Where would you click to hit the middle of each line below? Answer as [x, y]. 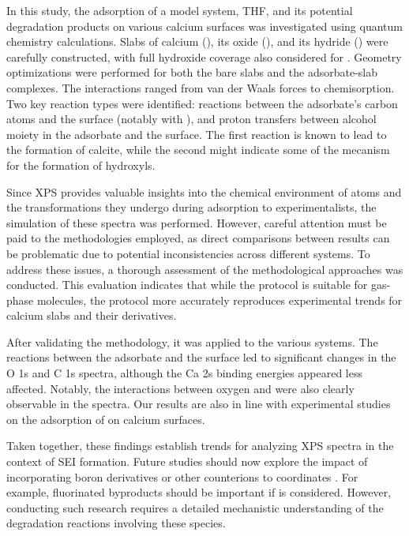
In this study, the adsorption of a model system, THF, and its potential [180, 10]
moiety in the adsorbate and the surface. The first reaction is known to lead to [197, 134]
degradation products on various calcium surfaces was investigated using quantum [204, 26]
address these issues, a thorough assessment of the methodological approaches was [205, 269]
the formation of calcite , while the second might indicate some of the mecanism [198, 150]
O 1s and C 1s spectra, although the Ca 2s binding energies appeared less [184, 373]
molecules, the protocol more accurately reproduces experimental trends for [220, 300]
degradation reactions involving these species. [116, 523]
